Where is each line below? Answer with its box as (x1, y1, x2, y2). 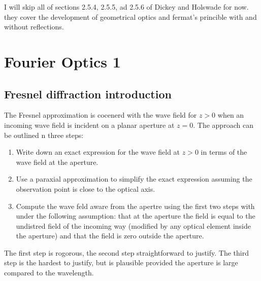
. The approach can (193, 119, 253, 130)
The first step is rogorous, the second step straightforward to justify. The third (4, 247, 249, 258)
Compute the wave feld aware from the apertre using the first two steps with (16, 200, 255, 211)
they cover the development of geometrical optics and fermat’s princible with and (4, 11, 257, 22)
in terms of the (201, 147, 247, 157)
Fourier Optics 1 (4, 51, 121, 72)
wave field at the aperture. (16, 156, 99, 167)
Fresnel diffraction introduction (4, 86, 172, 101)
